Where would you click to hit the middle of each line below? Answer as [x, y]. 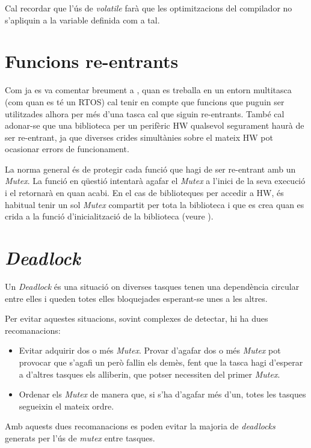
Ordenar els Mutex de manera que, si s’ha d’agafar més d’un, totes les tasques [162, 394]
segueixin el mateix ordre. [66, 406]
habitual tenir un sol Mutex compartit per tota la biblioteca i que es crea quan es [155, 204]
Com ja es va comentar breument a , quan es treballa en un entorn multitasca [148, 90]
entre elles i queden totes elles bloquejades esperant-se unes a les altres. [136, 298]
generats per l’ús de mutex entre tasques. [80, 437]
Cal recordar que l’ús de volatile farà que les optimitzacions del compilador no [149, 8]
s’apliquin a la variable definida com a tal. [82, 20]
